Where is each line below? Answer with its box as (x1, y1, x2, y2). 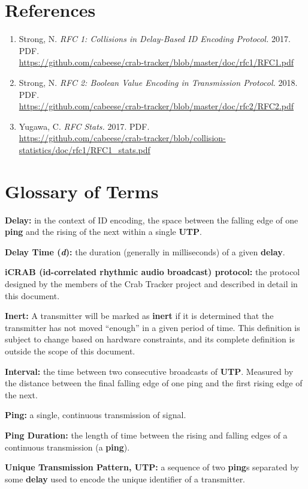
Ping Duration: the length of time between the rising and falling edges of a (5, 428, 288, 441)
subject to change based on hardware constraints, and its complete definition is (5, 333, 295, 345)
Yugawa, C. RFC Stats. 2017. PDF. (19, 120, 150, 132)
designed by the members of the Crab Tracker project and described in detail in (5, 277, 298, 290)
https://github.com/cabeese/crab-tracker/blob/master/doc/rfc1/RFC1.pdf (19, 56, 294, 68)
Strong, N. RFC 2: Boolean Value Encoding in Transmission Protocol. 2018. (19, 76, 298, 88)
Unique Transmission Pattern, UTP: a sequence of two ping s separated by (5, 461, 299, 473)
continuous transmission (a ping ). (5, 440, 130, 453)
